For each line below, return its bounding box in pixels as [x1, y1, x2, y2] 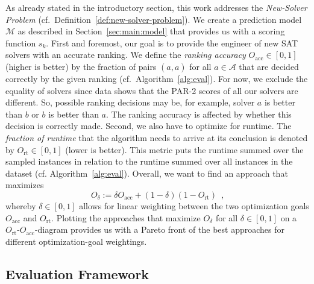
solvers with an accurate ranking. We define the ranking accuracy [5, 48, 246, 61]
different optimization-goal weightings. [5, 235, 147, 247]
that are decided [239, 60, 299, 72]
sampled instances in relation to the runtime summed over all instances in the [5, 155, 293, 168]
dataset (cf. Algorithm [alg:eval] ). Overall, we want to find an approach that [5, 166, 288, 179]
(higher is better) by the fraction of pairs [5, 60, 157, 72]
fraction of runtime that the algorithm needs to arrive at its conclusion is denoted [5, 131, 308, 144]
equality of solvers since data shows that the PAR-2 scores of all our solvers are [5, 84, 298, 96]
